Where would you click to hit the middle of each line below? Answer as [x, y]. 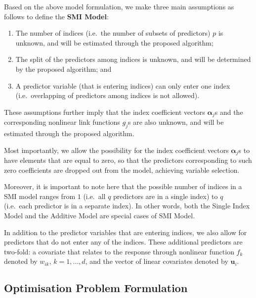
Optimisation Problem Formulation [96, 288]
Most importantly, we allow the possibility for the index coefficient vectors [116, 150]
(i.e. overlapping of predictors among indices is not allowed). [107, 95]
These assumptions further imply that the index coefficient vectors [105, 112]
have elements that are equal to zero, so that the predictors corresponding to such [128, 160]
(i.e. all [94, 196]
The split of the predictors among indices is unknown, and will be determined [133, 59]
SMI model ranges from [40, 196]
